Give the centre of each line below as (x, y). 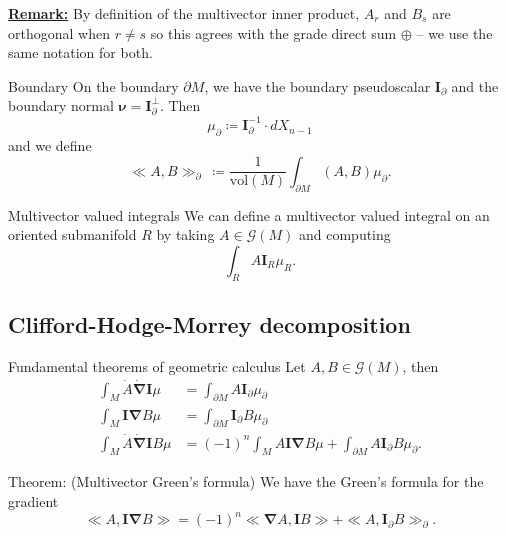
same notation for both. (80, 52)
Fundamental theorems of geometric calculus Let (157, 365)
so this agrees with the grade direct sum (273, 32)
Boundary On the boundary (93, 85)
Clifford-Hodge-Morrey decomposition (209, 324)
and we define (50, 145)
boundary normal (61, 105)
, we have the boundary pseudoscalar (317, 85)
